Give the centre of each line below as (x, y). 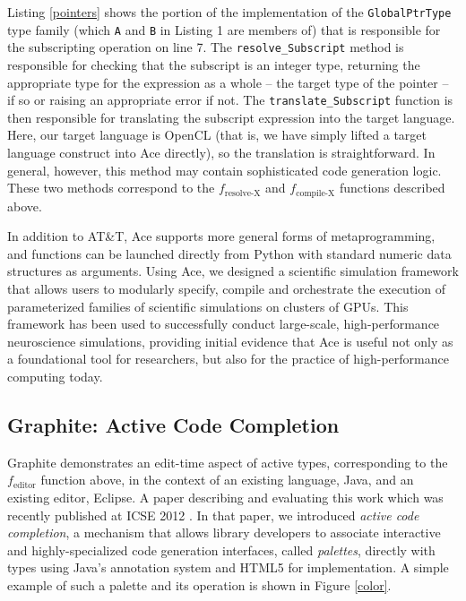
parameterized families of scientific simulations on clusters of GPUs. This (208, 306)
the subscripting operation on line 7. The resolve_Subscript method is (206, 47)
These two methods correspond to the (111, 188)
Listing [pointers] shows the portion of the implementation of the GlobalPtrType (229, 12)
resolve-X (242, 193)
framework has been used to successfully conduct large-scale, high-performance (224, 324)
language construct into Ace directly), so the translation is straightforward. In (221, 152)
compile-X (315, 193)
